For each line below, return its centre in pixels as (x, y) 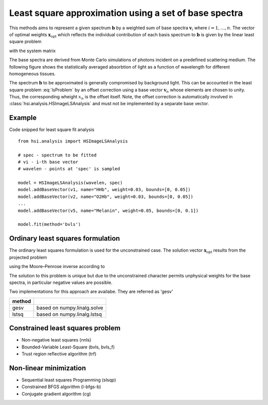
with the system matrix (33, 51)
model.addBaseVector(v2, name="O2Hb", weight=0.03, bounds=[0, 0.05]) (106, 197)
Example (23, 118)
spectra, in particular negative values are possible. (61, 282)
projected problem (28, 257)
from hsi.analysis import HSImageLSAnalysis (73, 141)
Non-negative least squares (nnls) (56, 340)
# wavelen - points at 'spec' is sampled (69, 169)
